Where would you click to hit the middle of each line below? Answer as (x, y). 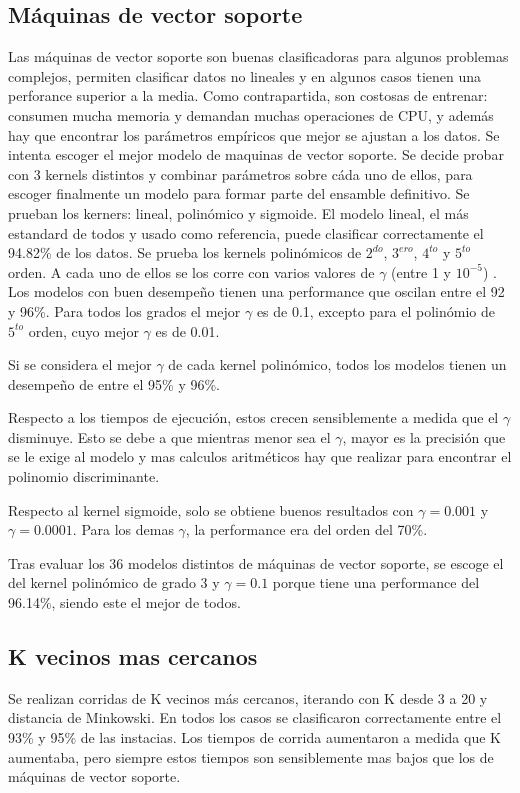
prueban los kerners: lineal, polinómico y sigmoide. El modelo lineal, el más (238, 212)
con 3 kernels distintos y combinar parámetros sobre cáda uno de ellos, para (240, 173)
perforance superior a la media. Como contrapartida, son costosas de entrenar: (248, 95)
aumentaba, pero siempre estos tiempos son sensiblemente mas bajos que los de (251, 756)
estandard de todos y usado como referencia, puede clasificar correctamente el (246, 232)
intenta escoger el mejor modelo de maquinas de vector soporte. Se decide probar (256, 154)
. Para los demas (123, 529)
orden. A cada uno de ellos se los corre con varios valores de (191, 271)
